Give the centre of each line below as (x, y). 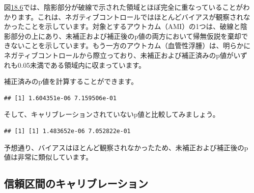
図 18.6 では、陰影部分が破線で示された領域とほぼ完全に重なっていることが (124, 7)
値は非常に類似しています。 (48, 157)
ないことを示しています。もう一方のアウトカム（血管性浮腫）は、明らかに (130, 45)
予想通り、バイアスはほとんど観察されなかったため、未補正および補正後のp (126, 147)
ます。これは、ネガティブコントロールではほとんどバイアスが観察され (130, 16)
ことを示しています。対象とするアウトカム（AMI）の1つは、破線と (132, 26)
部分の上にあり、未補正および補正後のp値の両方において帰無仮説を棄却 (126, 36)
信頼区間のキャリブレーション (76, 183)
